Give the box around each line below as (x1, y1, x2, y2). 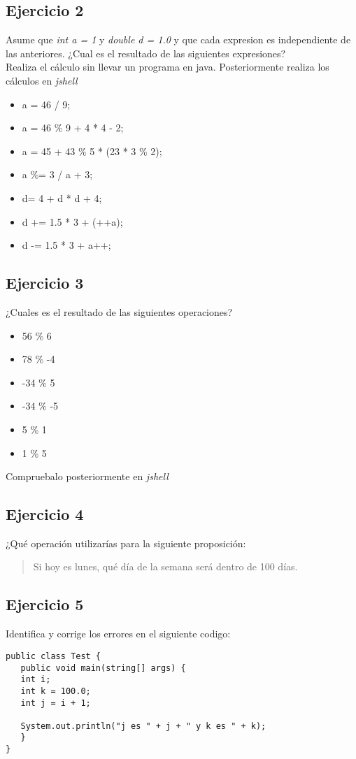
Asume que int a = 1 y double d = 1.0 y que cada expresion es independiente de (6, 32, 351, 47)
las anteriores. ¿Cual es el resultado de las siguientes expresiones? (6, 45, 286, 60)
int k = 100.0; (20, 686, 91, 696)
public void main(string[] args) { (20, 663, 186, 673)
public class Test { (6, 651, 101, 661)
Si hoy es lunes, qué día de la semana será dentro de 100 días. (33, 559, 298, 574)
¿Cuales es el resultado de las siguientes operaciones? (6, 304, 233, 319)
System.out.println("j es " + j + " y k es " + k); (20, 721, 266, 731)
